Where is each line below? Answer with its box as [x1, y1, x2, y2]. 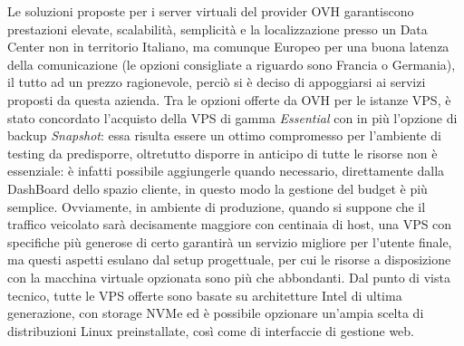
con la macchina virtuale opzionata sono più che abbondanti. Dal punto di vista [7, 267, 450, 286]
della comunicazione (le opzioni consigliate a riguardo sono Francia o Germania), [7, 54, 456, 73]
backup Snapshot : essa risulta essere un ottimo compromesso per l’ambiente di [7, 126, 441, 145]
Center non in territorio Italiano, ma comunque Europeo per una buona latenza [7, 37, 449, 56]
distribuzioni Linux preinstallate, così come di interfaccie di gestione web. [7, 321, 415, 340]
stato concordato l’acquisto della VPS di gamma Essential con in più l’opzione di [7, 108, 458, 127]
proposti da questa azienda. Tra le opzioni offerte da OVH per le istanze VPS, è [7, 90, 451, 109]
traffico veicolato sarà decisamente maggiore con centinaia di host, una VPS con [7, 215, 452, 234]
